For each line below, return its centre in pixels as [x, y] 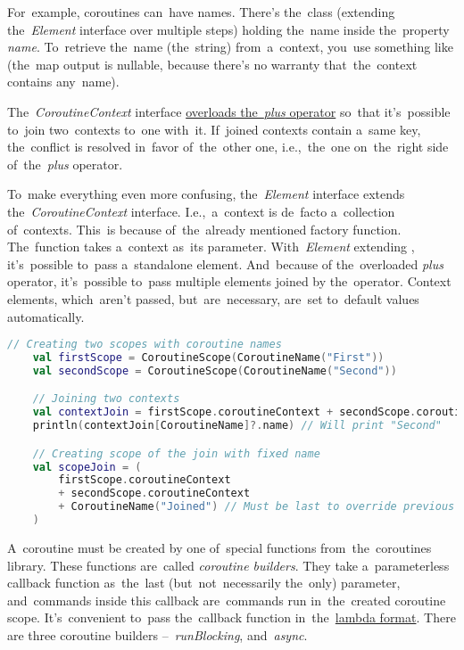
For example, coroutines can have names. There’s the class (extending [201, 12]
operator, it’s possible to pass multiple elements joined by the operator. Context [229, 281]
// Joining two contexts [106, 399]
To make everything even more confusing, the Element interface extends [206, 194]
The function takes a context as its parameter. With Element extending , [211, 247]
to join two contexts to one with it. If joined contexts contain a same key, [214, 129]
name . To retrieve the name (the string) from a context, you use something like [230, 47]
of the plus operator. [65, 164]
